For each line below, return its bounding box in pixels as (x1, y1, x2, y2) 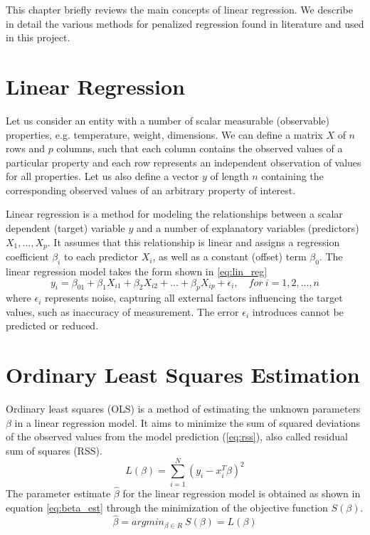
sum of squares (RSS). (6, 443, 102, 457)
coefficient (6, 249, 49, 264)
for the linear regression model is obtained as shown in (122, 485, 361, 500)
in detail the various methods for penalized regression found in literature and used (6, 16, 364, 31)
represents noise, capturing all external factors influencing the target (45, 290, 343, 305)
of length (210, 169, 249, 184)
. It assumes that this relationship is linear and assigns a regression (47, 234, 340, 249)
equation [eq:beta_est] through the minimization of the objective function (6, 499, 328, 514)
